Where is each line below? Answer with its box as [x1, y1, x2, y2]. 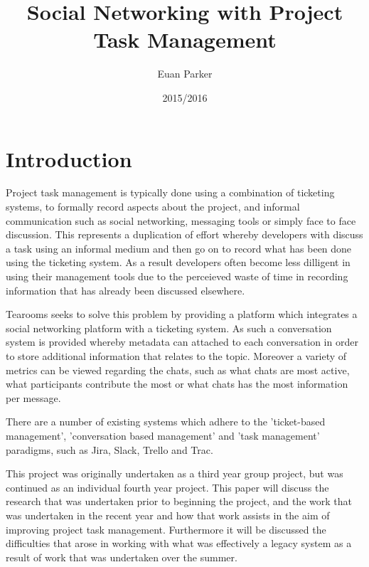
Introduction [6, 144, 132, 173]
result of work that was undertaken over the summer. [6, 549, 237, 564]
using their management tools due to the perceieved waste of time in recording [6, 269, 348, 283]
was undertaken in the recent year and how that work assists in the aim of [6, 507, 330, 522]
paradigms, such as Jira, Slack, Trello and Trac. [6, 442, 213, 457]
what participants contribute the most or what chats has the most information [6, 376, 348, 391]
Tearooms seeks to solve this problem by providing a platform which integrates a [6, 307, 358, 322]
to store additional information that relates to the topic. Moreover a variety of [6, 348, 347, 363]
